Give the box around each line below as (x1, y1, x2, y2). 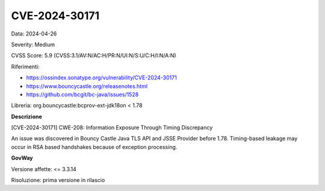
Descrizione (11, 113, 42, 120)
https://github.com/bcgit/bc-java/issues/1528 (26, 91, 139, 98)
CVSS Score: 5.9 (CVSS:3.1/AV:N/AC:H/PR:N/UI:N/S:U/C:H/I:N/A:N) (11, 52, 177, 59)
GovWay (11, 154, 33, 162)
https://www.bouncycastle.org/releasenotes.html (26, 82, 147, 89)
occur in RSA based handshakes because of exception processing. (11, 143, 178, 150)
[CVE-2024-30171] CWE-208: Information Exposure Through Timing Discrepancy (11, 124, 213, 132)
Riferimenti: (11, 63, 40, 70)
